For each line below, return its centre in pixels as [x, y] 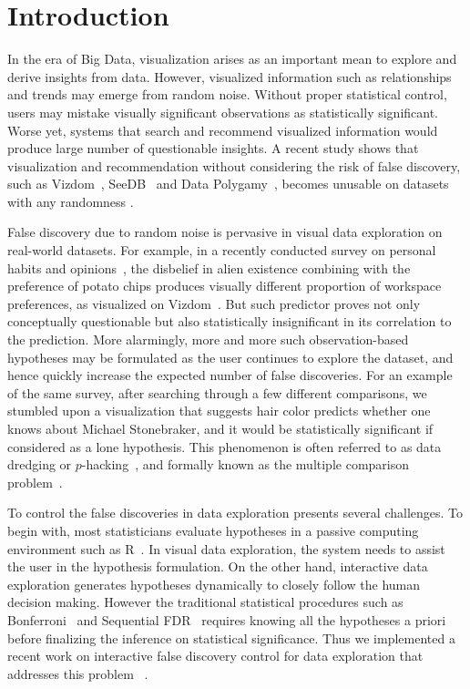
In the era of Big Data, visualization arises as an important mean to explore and [232, 59]
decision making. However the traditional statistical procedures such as [205, 602]
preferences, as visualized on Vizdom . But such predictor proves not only [214, 303]
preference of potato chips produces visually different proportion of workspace [225, 286]
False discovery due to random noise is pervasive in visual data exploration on [225, 232]
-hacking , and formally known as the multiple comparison [245, 464]
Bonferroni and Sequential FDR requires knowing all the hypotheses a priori [227, 619]
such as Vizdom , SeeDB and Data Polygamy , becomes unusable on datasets [228, 184]
